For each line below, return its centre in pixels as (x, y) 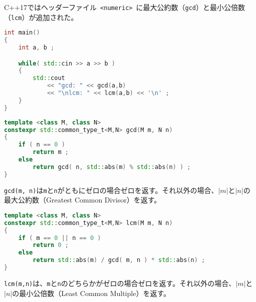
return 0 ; (51, 245)
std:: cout (49, 78)
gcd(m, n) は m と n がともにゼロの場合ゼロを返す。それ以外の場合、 (111, 190)
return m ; (51, 152)
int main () (22, 33)
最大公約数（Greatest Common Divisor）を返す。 (83, 200)
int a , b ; (36, 48)
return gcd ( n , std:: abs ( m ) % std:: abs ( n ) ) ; (112, 167)
